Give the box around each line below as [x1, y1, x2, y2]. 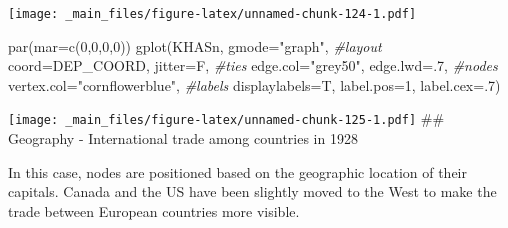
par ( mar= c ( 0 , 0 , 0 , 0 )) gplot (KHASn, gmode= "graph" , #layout [8, 35, 382, 56]
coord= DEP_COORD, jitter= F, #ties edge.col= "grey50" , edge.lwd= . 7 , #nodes [8, 55, 498, 76]
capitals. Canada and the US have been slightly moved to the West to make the [8, 181, 497, 202]
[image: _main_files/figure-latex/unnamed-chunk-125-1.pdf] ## [8, 108, 445, 129]
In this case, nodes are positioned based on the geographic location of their [8, 161, 468, 182]
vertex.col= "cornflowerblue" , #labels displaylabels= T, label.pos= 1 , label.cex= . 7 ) [8, 74, 501, 95]
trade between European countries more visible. [8, 200, 300, 221]
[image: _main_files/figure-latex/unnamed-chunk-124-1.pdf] [8, 7, 417, 21]
